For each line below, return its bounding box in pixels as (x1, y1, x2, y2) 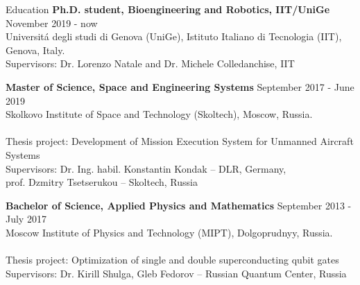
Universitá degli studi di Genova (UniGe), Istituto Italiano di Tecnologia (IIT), (6, 29, 342, 44)
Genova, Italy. (6, 42, 65, 57)
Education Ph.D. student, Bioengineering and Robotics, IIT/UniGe (6, 2, 330, 16)
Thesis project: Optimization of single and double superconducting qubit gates (6, 252, 339, 267)
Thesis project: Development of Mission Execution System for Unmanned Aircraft (6, 134, 354, 148)
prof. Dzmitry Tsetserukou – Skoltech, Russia (6, 175, 198, 189)
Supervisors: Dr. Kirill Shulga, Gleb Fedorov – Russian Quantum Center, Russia (6, 266, 347, 280)
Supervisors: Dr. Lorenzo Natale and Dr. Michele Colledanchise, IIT (6, 56, 295, 71)
